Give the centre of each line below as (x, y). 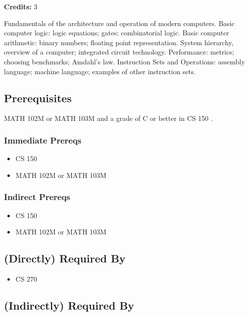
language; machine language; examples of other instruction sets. (100, 71)
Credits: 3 (21, 6)
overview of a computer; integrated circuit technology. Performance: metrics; (119, 52)
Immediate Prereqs (43, 140)
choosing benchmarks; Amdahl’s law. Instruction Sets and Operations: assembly (124, 61)
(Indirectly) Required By (69, 305)
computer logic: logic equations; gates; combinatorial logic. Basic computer (117, 33)
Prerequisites (38, 98)
